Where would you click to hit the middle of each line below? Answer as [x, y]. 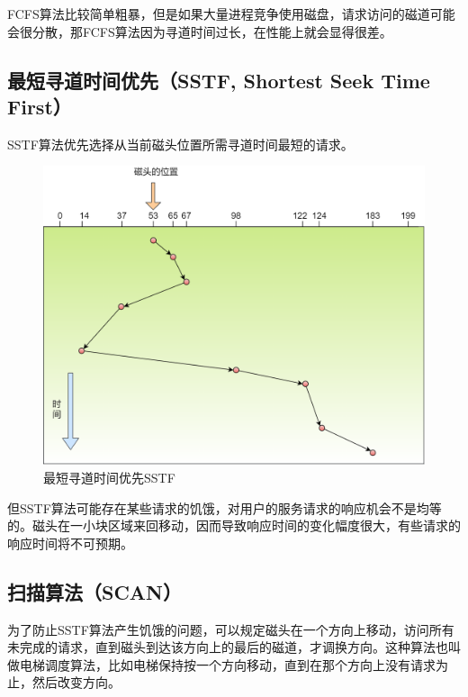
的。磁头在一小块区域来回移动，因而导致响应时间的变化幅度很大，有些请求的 [234, 525]
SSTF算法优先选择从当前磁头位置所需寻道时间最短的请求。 [180, 144]
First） [40, 106]
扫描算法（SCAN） [95, 591]
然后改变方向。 [76, 682]
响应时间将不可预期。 [70, 543]
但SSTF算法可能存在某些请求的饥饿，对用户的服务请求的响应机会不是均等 [225, 507]
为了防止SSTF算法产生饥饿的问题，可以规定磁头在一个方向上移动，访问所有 [231, 629]
